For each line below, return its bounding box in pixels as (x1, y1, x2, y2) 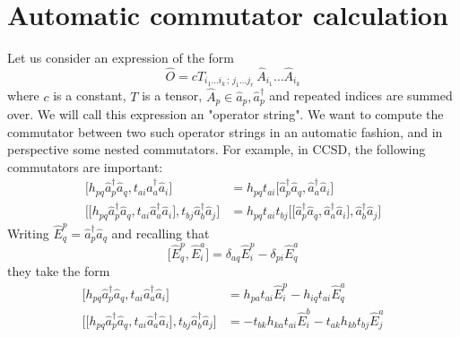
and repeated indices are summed (269, 86, 453, 105)
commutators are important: (7, 157, 163, 176)
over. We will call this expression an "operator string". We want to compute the (7, 105, 444, 124)
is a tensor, (142, 86, 203, 105)
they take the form (7, 262, 110, 281)
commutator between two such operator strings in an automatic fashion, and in (7, 122, 443, 141)
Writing (7, 223, 49, 242)
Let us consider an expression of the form (7, 48, 234, 67)
